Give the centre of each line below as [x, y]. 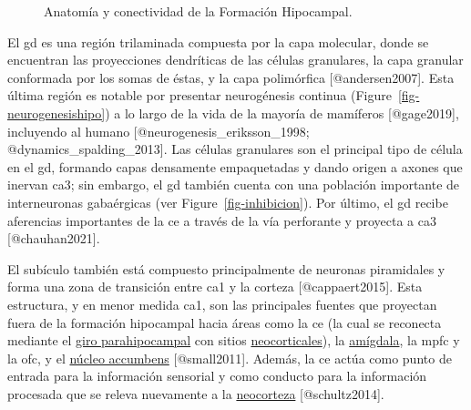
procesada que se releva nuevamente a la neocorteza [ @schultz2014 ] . [196, 393]
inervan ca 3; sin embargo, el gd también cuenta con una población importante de [234, 184]
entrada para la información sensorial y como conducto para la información [217, 376]
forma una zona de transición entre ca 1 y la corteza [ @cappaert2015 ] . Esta [215, 287]
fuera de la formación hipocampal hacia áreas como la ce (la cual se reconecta [225, 322]
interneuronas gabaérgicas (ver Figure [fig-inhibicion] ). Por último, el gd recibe [228, 202]
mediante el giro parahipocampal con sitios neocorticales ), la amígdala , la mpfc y [234, 340]
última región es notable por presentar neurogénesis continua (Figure [200, 95]
